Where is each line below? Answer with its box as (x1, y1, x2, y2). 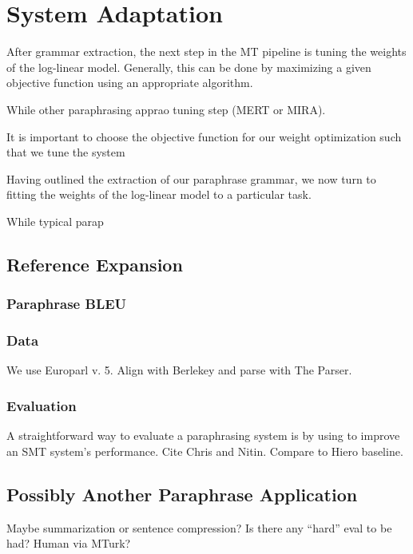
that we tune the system (6, 144, 125, 160)
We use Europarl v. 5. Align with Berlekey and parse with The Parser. (6, 362, 352, 378)
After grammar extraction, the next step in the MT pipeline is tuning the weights (6, 43, 407, 60)
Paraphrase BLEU (6, 294, 127, 314)
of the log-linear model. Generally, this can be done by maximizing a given (6, 58, 371, 75)
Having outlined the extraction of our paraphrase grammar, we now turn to (6, 170, 376, 187)
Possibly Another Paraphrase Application (6, 481, 358, 506)
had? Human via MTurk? (6, 535, 131, 552)
